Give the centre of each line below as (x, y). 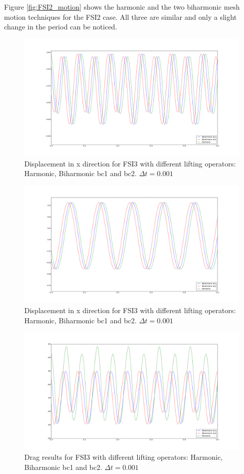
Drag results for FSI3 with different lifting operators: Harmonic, (124, 457)
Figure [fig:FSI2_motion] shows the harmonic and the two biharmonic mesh (122, 7)
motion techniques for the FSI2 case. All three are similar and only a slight (120, 16)
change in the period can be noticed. (61, 27)
